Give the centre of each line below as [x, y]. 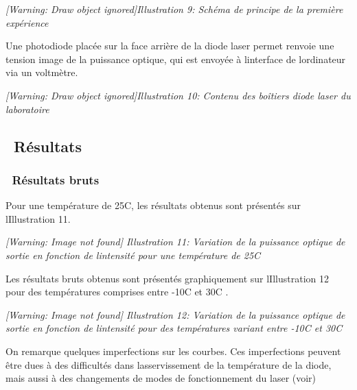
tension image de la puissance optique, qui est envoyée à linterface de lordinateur [176, 59]
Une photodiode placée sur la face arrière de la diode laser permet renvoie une [170, 46]
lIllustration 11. [38, 218]
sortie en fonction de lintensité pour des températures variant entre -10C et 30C [174, 328]
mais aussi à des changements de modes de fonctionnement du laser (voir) [161, 378]
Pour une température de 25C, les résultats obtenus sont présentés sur [153, 205]
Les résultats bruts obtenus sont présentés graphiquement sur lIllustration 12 [167, 278]
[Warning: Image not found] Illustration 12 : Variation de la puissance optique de [175, 314]
